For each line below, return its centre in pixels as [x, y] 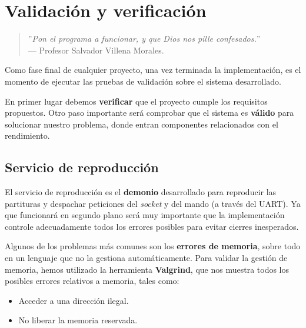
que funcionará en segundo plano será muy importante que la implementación [145, 215]
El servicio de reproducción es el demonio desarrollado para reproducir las [141, 192]
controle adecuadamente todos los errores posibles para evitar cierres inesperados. [152, 226]
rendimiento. [27, 135]
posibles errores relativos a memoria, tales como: [92, 281]
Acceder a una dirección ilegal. [74, 300]
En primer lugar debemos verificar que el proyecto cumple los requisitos [136, 101]
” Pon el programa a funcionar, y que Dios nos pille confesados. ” [144, 39]
